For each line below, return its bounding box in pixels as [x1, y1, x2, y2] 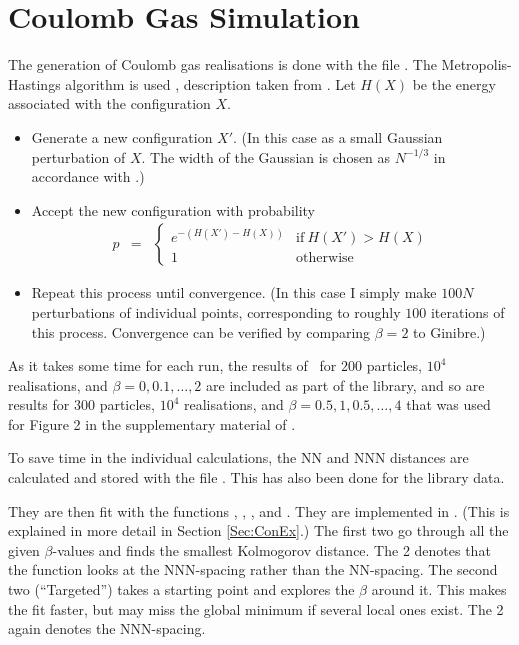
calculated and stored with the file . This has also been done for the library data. [8, 467, 505, 488]
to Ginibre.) [413, 321, 486, 342]
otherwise [296, 251, 354, 266]
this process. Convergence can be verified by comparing [31, 321, 371, 342]
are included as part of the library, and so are [206, 374, 485, 395]
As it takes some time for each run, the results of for [8, 355, 337, 376]
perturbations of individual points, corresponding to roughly [31, 301, 401, 322]
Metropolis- [441, 54, 512, 75]
